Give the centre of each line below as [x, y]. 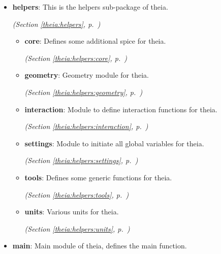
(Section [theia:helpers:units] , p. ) [77, 228]
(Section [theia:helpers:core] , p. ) [76, 58]
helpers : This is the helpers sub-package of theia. [90, 7]
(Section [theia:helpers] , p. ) [56, 24]
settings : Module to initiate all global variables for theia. [114, 143]
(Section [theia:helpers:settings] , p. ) [81, 160]
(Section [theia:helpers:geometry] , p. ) [84, 92]
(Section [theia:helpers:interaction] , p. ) [86, 126]
